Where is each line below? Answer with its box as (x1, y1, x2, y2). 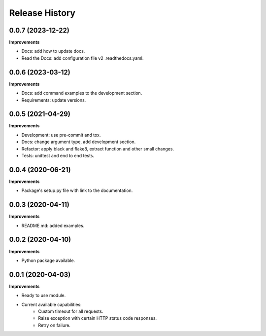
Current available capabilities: (21, 301, 82, 307)
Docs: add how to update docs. (21, 48, 85, 54)
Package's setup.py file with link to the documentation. (21, 187, 133, 193)
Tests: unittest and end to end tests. (21, 153, 95, 158)
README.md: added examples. (21, 223, 85, 228)
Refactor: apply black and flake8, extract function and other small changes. (21, 146, 174, 151)
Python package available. (21, 257, 75, 263)
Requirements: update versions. (21, 97, 86, 103)
